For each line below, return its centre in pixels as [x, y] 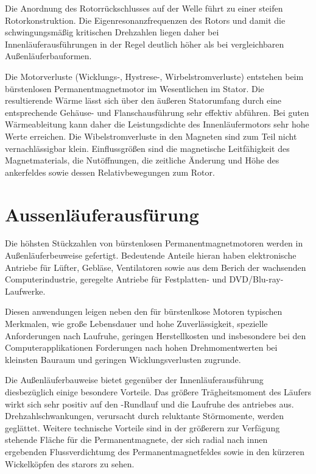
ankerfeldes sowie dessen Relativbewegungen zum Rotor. [110, 172]
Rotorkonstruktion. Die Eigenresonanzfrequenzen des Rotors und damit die [145, 20]
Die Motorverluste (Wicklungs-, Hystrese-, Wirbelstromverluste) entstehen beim [154, 76]
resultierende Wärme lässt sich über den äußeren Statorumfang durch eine [143, 100]
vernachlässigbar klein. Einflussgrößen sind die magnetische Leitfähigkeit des [147, 148]
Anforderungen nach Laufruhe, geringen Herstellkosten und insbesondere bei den [156, 335]
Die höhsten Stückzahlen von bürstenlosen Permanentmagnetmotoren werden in [154, 243]
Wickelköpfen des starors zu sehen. [70, 463]
